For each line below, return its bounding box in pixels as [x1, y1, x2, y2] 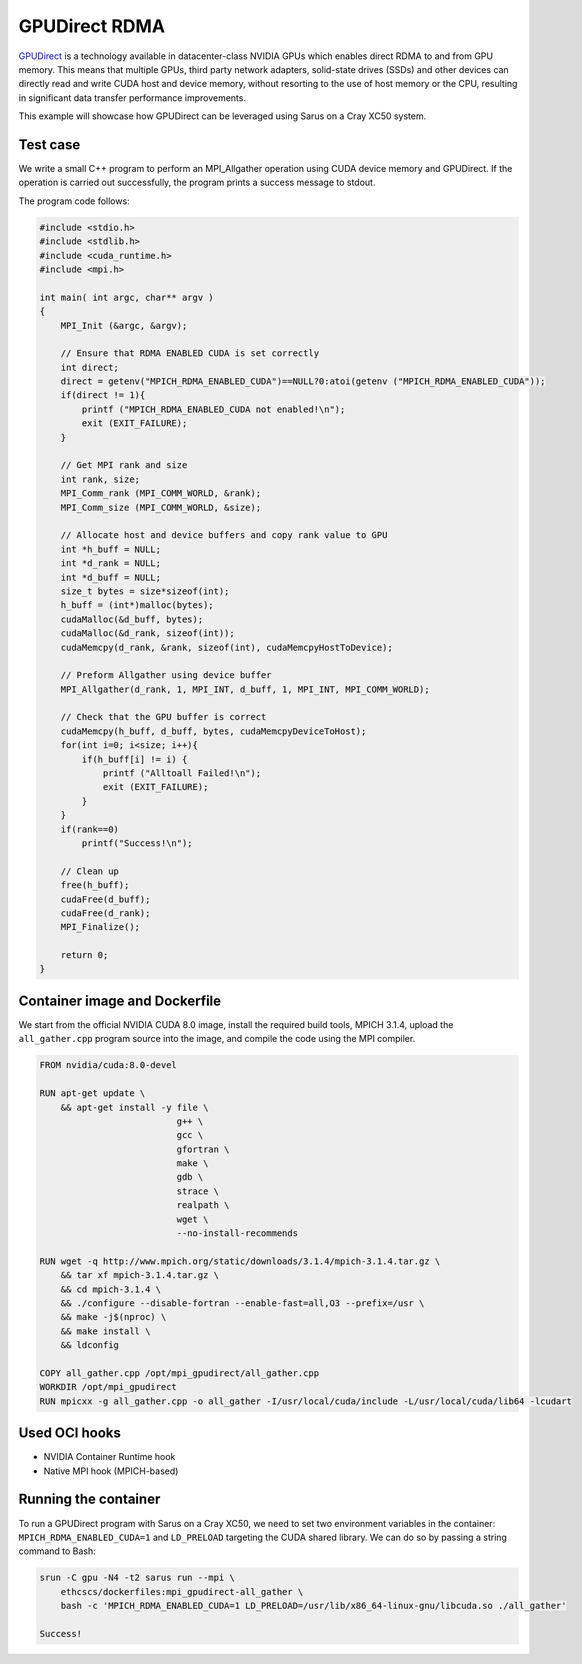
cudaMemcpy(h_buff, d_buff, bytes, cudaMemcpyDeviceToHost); [60, 725, 367, 737]
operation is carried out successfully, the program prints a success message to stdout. [18, 176, 376, 189]
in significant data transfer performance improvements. [18, 91, 247, 104]
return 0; [60, 950, 109, 961]
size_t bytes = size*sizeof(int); [60, 585, 230, 597]
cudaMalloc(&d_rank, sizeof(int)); [60, 628, 235, 639]
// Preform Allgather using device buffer [60, 670, 272, 681]
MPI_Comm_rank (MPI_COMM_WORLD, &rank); [60, 488, 262, 499]
